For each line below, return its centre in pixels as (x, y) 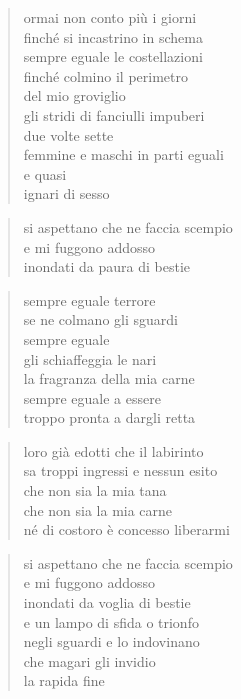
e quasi (45, 173)
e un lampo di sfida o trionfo (111, 621)
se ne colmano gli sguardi (100, 319)
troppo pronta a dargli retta (109, 417)
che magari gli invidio (89, 660)
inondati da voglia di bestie (107, 602)
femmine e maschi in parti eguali (123, 154)
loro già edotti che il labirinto (113, 450)
